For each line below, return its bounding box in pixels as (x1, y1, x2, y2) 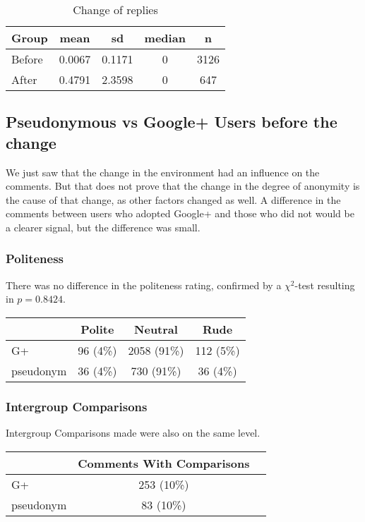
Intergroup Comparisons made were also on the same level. (6, 425, 261, 440)
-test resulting (294, 277, 355, 292)
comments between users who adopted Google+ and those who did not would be (6, 206, 354, 221)
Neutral (134, 320, 178, 337)
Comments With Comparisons (78, 454, 250, 471)
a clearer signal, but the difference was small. (6, 219, 201, 234)
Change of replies (73, 1, 158, 18)
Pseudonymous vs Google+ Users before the (6, 111, 337, 133)
